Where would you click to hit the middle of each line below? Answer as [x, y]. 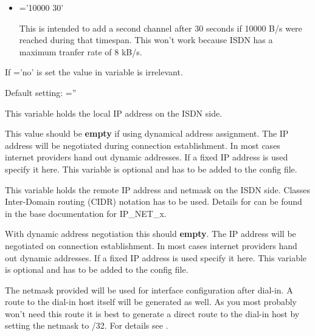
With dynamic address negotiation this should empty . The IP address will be [151, 234]
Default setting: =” [41, 92]
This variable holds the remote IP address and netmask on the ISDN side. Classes [158, 189]
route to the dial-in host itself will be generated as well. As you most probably [151, 302]
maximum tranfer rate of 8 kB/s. [81, 51]
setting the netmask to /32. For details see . [87, 325]
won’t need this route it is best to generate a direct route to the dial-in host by [152, 313]
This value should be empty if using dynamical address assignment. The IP [147, 133]
